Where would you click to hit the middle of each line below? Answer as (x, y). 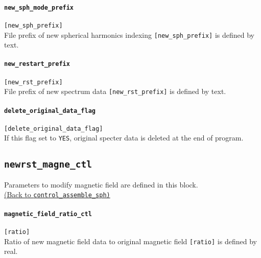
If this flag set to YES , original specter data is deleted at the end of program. (124, 138)
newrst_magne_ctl (48, 164)
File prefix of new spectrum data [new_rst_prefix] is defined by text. (115, 91)
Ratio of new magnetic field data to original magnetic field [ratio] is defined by (130, 241)
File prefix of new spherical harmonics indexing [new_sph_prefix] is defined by (129, 34)
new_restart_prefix (37, 64)
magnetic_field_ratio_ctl (48, 214)
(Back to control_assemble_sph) (57, 194)
